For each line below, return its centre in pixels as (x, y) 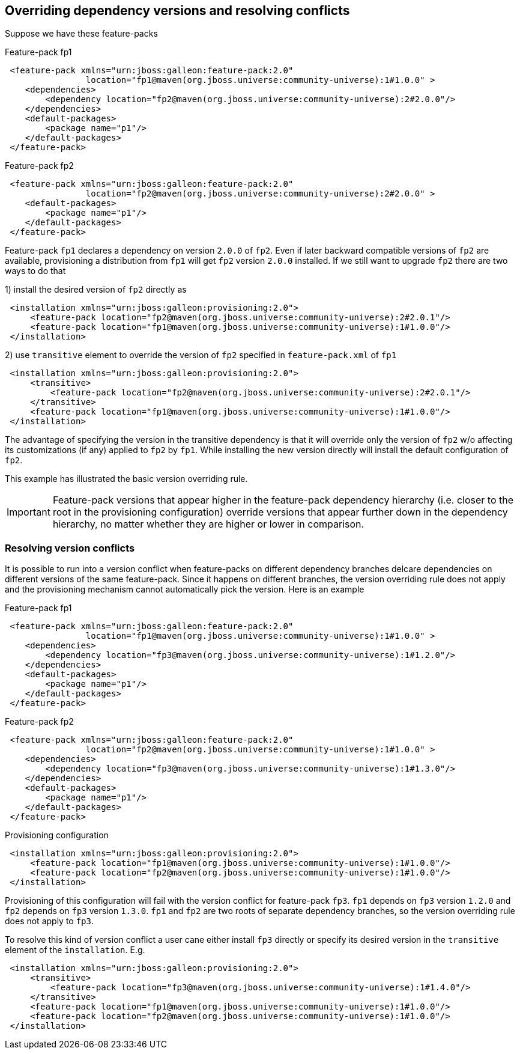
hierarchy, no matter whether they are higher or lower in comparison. (208, 524)
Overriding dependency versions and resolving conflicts (177, 11)
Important (29, 512)
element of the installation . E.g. (75, 950)
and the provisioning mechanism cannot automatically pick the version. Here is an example (185, 589)
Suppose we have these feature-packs (81, 34)
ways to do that (35, 271)
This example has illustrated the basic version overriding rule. (126, 479)
